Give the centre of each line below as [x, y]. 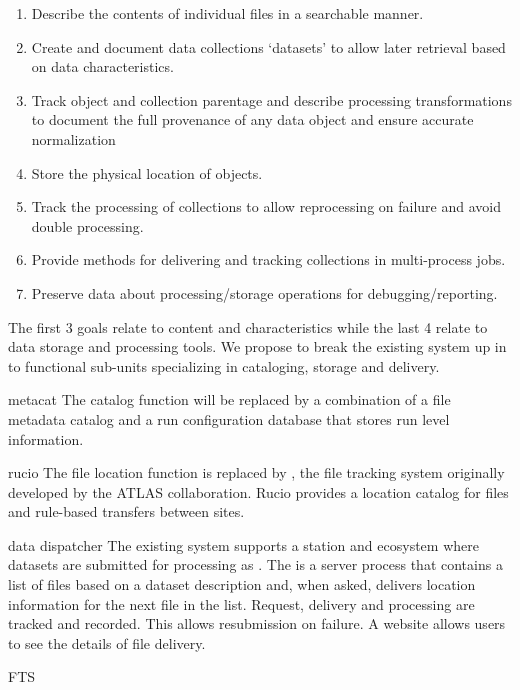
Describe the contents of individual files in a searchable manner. [227, 13]
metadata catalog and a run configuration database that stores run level [229, 418]
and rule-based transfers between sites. [126, 511]
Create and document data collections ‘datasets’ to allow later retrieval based [268, 46]
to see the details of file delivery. [107, 642]
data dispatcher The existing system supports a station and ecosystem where [243, 544]
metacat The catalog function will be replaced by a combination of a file [229, 399]
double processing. [87, 225]
